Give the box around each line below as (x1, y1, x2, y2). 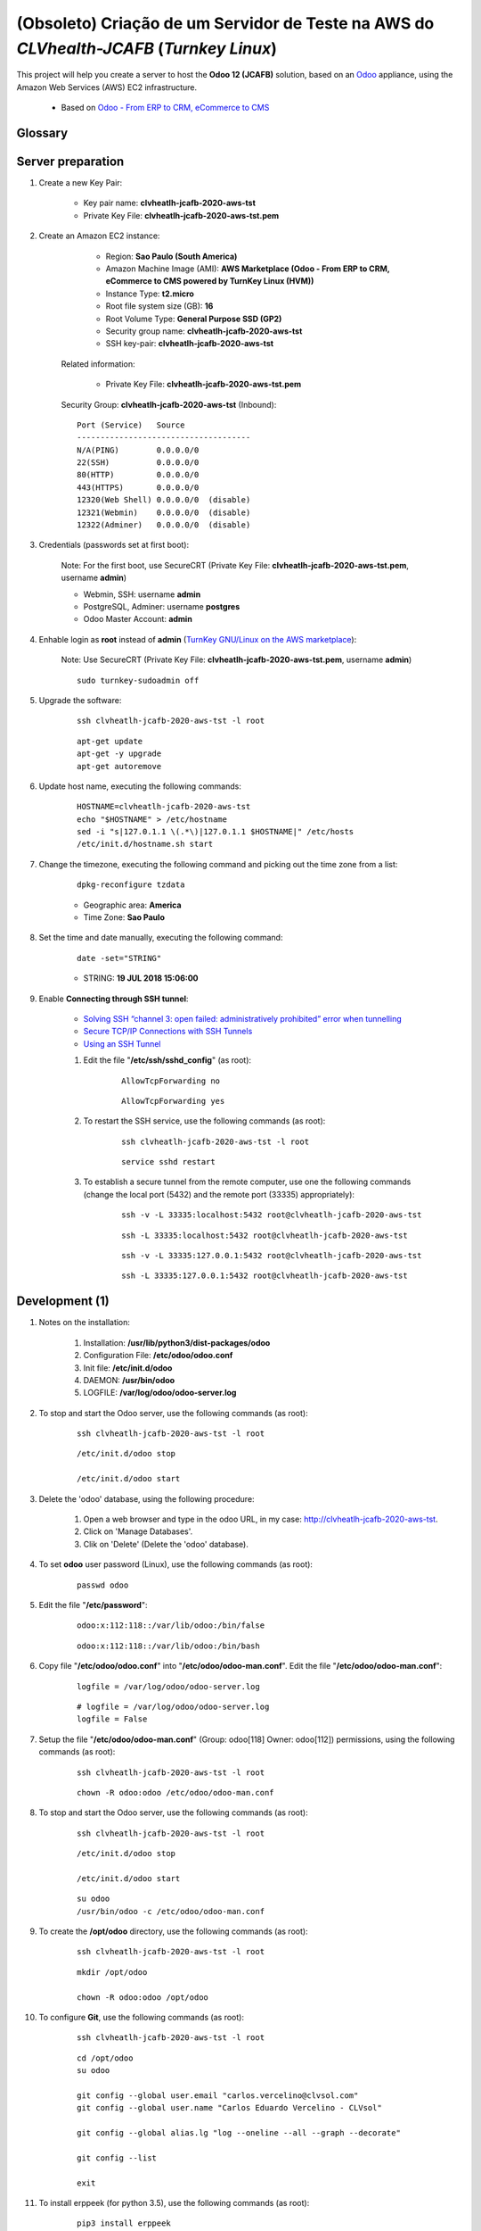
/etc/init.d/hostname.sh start (77, 839, 214, 850)
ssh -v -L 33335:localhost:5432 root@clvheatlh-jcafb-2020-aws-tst (121, 1210, 422, 1220)
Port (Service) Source (77, 419, 185, 430)
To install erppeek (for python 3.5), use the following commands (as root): (38, 2198, 310, 2209)
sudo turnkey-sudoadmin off (77, 675, 200, 685)
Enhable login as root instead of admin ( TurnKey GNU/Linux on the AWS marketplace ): (38, 634, 357, 644)
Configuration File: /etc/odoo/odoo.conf (83, 1350, 233, 1361)
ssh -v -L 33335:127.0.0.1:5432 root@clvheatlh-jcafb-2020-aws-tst (121, 1250, 422, 1261)
